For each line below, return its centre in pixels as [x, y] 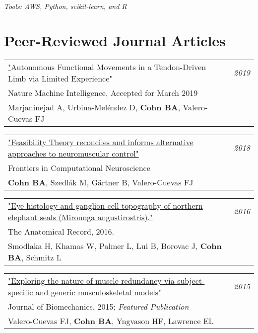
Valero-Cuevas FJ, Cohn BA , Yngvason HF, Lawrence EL [111, 321]
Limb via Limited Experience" [60, 78]
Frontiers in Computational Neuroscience [79, 167]
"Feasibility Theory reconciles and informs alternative [101, 142]
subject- [191, 280]
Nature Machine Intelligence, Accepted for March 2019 [103, 92]
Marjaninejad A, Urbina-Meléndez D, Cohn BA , [94, 107]
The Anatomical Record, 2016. [61, 231]
